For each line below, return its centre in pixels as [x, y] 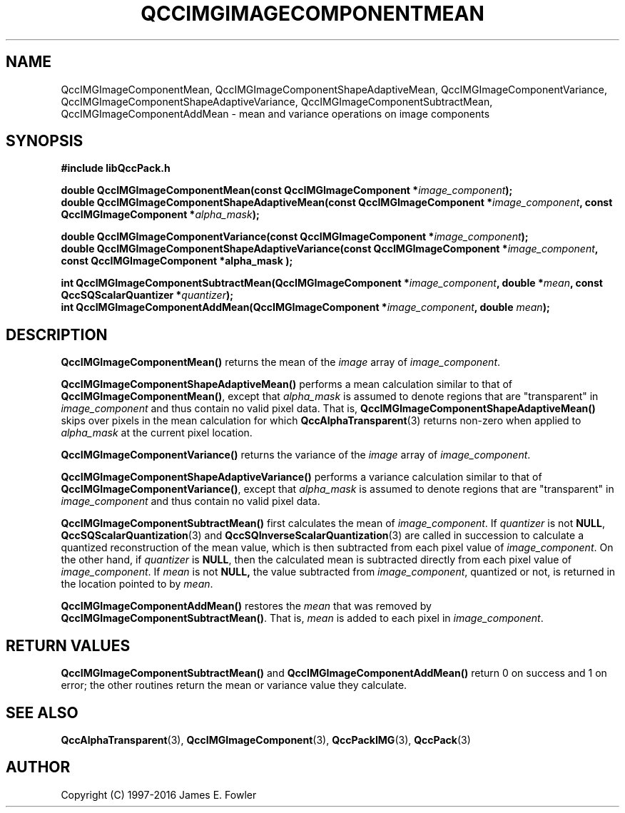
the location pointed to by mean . [137, 584]
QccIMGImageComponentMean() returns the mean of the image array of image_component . [281, 362]
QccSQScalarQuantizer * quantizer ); [147, 295]
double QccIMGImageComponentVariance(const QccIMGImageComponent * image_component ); [295, 237]
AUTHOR [38, 767]
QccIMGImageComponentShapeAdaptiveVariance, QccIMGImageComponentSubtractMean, [277, 101]
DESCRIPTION [57, 334]
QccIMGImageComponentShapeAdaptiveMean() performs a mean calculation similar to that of [287, 384]
